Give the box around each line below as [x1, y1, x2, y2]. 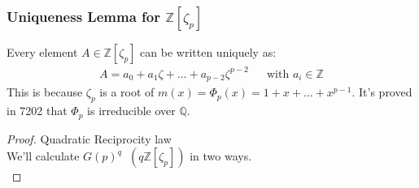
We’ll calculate [7, 147, 80, 164]
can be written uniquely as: [140, 44, 277, 61]
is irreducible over [87, 102, 176, 119]
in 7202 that [7, 102, 68, 119]
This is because [7, 83, 83, 100]
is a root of [99, 83, 155, 100]
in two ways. [190, 147, 252, 164]
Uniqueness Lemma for [7, 6, 160, 26]
